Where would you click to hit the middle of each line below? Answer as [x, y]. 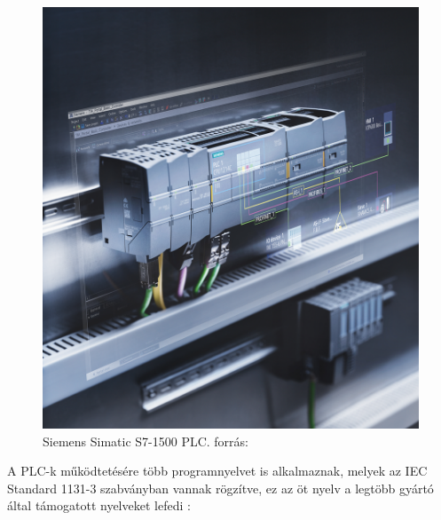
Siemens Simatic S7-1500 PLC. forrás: [146, 441]
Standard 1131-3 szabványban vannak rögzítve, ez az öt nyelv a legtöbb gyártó [220, 488]
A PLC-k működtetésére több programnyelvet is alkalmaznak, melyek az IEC [217, 471]
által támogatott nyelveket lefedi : [99, 505]
